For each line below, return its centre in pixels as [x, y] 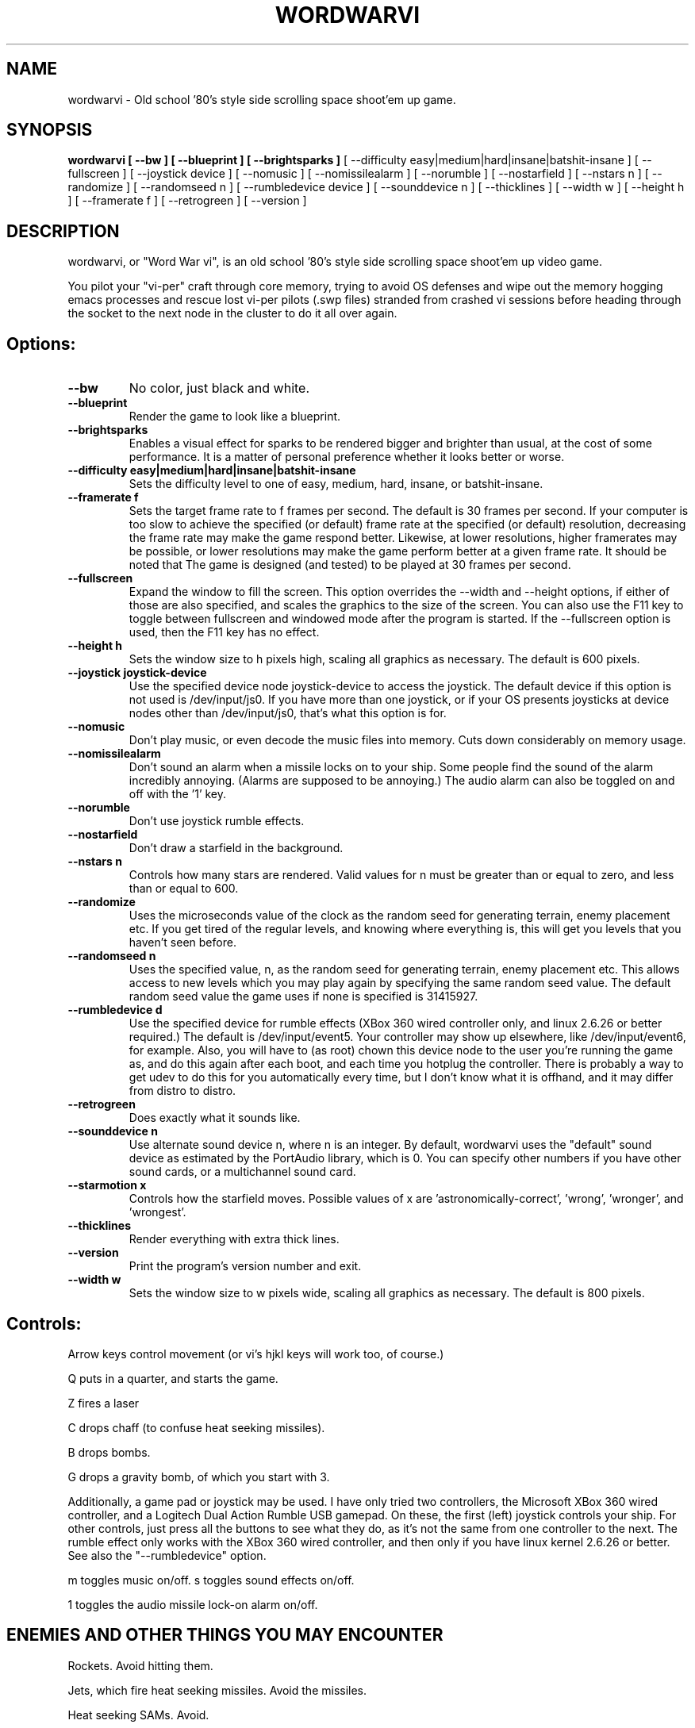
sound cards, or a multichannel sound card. [242, 1172]
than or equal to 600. [184, 889]
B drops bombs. [109, 1452]
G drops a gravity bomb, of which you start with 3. [199, 1476]
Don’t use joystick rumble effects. [217, 821]
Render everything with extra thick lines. [234, 1239]
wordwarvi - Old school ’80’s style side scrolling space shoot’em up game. [262, 99]
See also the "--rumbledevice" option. [167, 1555]
